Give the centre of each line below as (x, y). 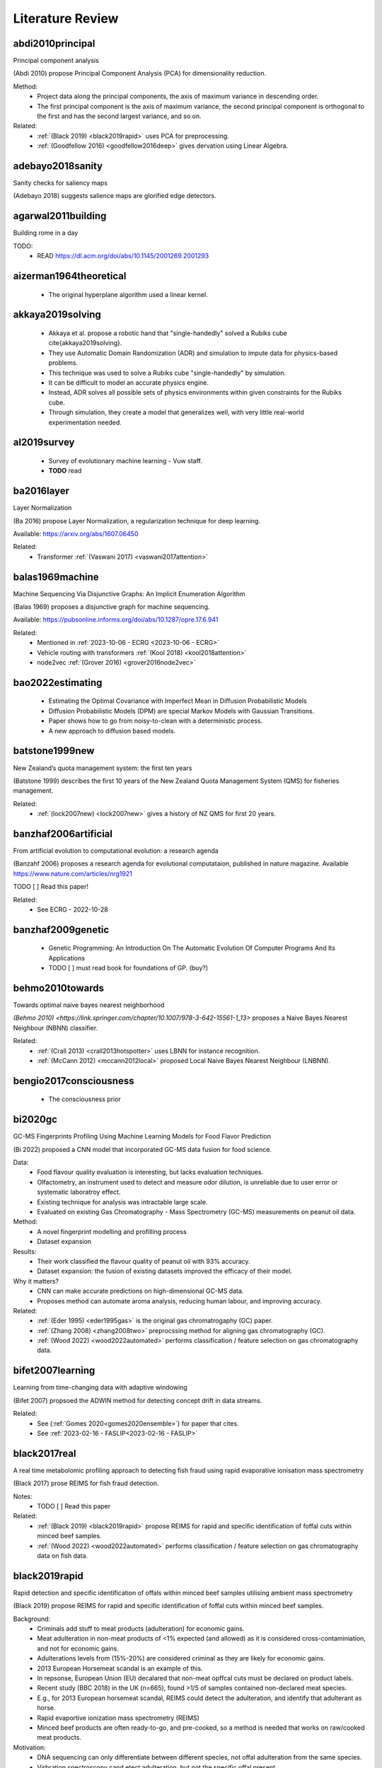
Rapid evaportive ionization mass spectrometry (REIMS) (118, 1718)
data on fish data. (63, 1555)
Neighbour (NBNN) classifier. (56, 1028)
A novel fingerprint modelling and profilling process (112, 1231)
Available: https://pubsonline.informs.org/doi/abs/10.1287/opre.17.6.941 (116, 620)
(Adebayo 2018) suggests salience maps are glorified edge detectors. (115, 196)
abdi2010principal (54, 43)
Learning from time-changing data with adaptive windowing (100, 1388)
